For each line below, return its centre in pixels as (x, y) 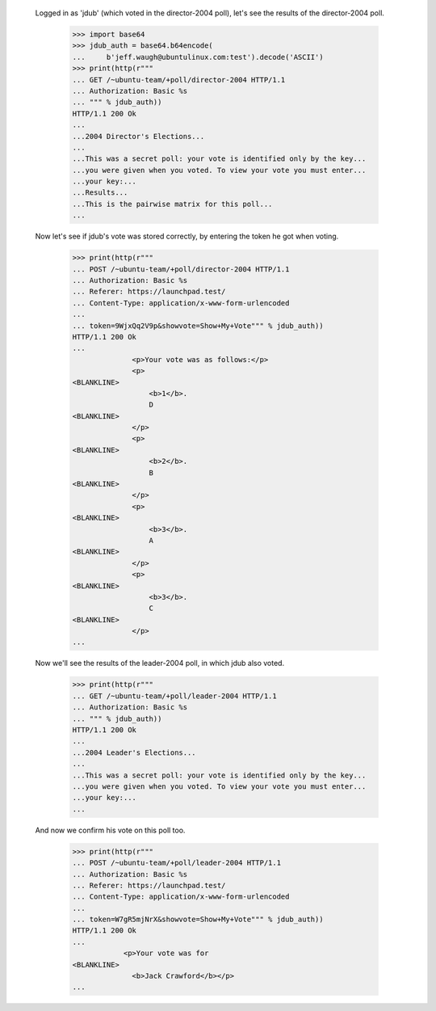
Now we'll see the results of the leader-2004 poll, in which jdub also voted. (160, 663)
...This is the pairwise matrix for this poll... (172, 204)
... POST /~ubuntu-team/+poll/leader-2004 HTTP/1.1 (177, 863)
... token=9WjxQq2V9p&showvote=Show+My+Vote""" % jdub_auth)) (198, 326)
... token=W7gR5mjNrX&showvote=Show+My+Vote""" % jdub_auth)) (198, 920)
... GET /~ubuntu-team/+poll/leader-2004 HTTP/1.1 (175, 696)
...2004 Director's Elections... (138, 136)
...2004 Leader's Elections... (134, 752)
